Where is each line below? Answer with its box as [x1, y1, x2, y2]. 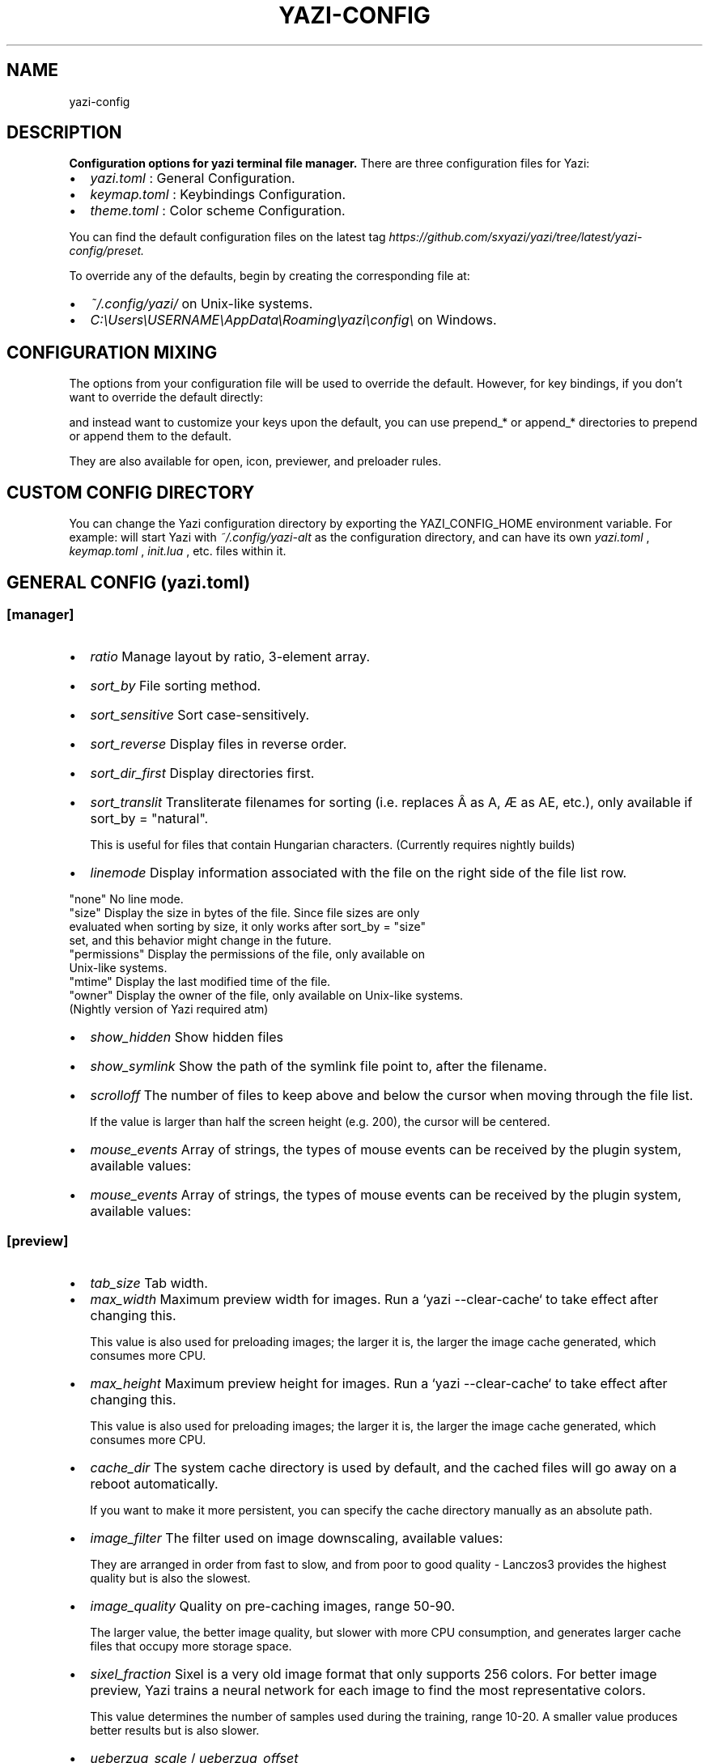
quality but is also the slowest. [90, 1571, 251, 1586]
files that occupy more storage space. [90, 1639, 292, 1654]
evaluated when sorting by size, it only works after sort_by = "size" [69, 920, 426, 934]
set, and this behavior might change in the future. [69, 933, 332, 948]
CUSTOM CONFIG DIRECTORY [6, 482, 255, 503]
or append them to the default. [69, 429, 231, 444]
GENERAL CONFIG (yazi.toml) [6, 571, 251, 593]
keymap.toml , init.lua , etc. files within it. [69, 544, 287, 559]
